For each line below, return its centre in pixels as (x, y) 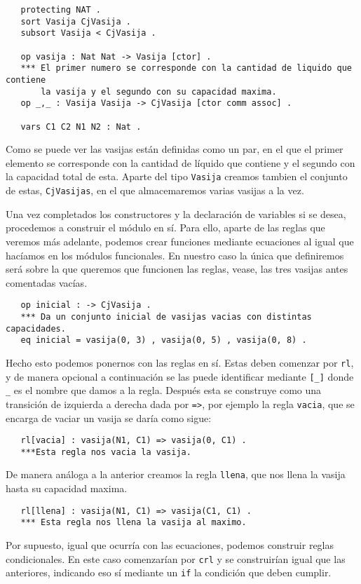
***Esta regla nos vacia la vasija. (106, 452)
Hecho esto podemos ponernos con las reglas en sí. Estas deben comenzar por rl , (180, 362)
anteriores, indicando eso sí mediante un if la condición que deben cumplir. (169, 572)
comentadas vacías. (47, 282)
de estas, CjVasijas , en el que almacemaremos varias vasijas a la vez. (155, 190)
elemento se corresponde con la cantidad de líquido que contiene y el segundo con (180, 162)
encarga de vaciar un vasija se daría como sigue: (109, 417)
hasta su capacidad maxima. (67, 488)
